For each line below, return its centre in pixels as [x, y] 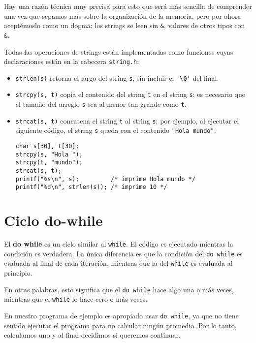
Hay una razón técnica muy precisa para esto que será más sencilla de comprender [128, 6]
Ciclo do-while [53, 220]
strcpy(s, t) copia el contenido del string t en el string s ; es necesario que [130, 94]
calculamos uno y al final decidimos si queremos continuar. [92, 335]
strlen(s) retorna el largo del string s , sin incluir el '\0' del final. [117, 78]
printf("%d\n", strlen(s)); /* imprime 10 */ [91, 187]
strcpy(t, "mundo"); [49, 163]
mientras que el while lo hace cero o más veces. [76, 299]
